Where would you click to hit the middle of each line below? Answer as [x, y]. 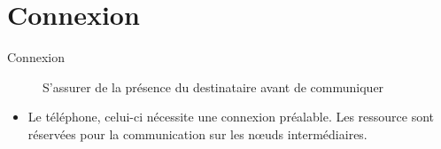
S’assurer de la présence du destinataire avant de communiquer [213, 86]
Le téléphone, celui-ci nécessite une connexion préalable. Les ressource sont [231, 117]
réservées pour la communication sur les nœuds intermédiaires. [197, 133]
